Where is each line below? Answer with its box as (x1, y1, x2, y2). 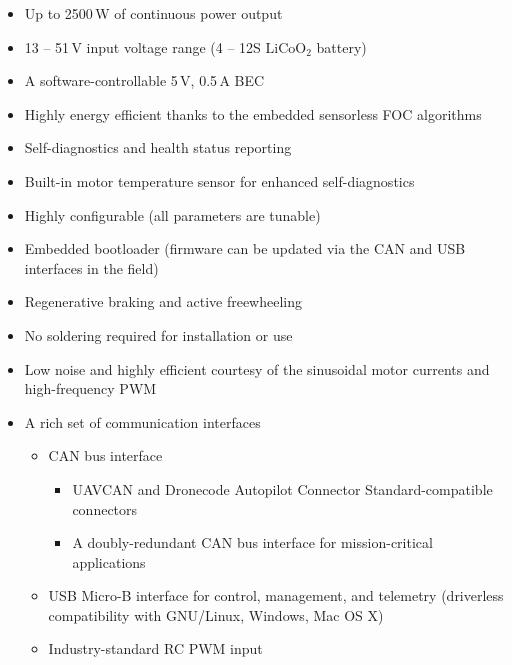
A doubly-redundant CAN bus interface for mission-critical (72, 532, 433, 553)
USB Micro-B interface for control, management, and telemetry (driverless (48, 585, 504, 606)
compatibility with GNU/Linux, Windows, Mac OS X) (48, 604, 384, 625)
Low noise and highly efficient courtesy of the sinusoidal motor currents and (24, 358, 490, 379)
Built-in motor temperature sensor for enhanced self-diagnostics (24, 170, 415, 191)
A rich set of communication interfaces (24, 411, 261, 432)
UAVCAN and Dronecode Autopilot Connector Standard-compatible (72, 478, 493, 499)
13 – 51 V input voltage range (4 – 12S (24, 36, 261, 57)
